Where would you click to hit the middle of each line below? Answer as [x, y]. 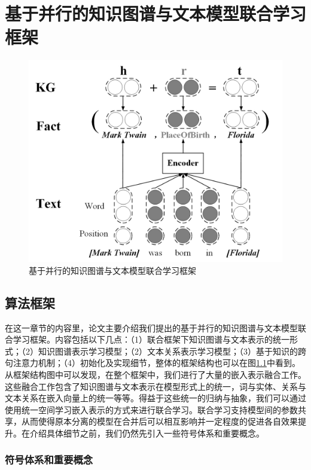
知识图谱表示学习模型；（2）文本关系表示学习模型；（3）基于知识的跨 [172, 351]
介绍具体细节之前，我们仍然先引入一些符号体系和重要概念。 [147, 433]
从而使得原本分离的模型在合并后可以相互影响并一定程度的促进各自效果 [159, 421]
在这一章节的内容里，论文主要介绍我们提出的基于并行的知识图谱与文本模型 [151, 327]
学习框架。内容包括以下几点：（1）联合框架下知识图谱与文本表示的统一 [151, 339]
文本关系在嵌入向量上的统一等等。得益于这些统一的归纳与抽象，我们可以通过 [155, 398]
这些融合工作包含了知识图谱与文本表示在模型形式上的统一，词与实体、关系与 [155, 386]
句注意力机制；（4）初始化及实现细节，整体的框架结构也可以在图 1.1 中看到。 [153, 363]
